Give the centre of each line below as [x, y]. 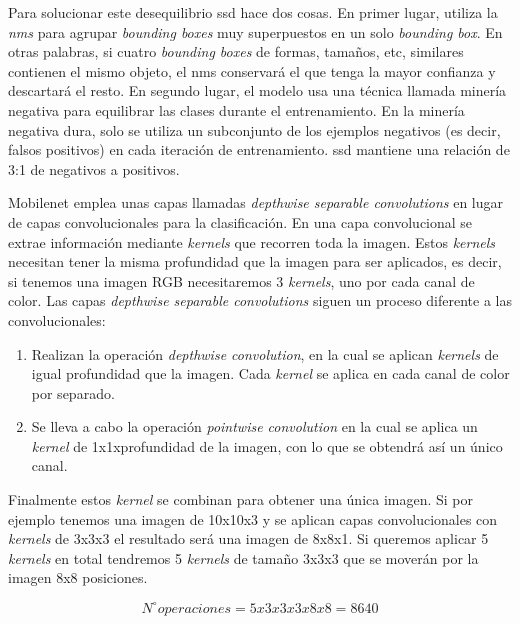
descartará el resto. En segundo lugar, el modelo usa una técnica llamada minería [257, 90]
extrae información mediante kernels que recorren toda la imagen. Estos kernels [252, 241]
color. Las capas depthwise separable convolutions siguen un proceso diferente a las [260, 300]
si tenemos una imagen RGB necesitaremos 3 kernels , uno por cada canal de [241, 280]
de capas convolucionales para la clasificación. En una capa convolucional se [240, 221]
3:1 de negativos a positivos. [94, 168]
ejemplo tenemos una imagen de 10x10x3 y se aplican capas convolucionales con [253, 518]
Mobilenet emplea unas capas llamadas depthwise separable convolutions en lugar [256, 202]
